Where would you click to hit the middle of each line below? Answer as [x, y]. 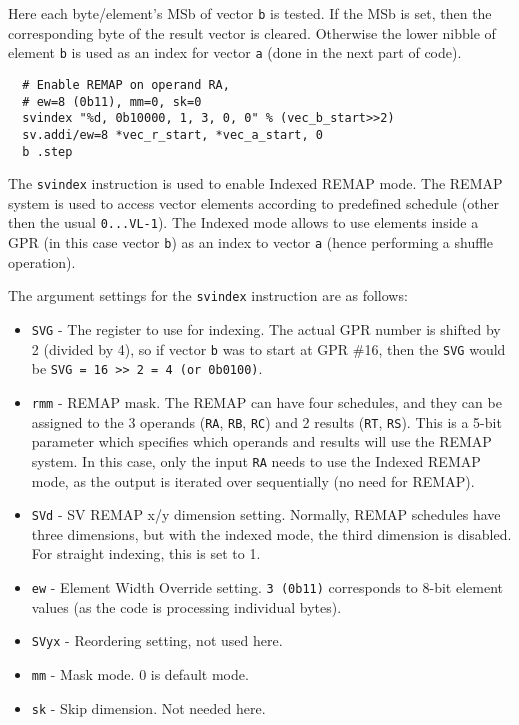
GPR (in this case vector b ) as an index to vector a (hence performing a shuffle [251, 242]
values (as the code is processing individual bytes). [186, 606]
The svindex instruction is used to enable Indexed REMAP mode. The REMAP [255, 183]
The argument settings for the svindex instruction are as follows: [208, 295]
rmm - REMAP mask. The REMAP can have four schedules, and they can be [266, 401]
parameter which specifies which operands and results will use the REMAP [261, 441]
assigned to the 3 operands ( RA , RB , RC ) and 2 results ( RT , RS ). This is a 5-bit [266, 421]
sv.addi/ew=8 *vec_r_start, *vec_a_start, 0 [172, 134]
